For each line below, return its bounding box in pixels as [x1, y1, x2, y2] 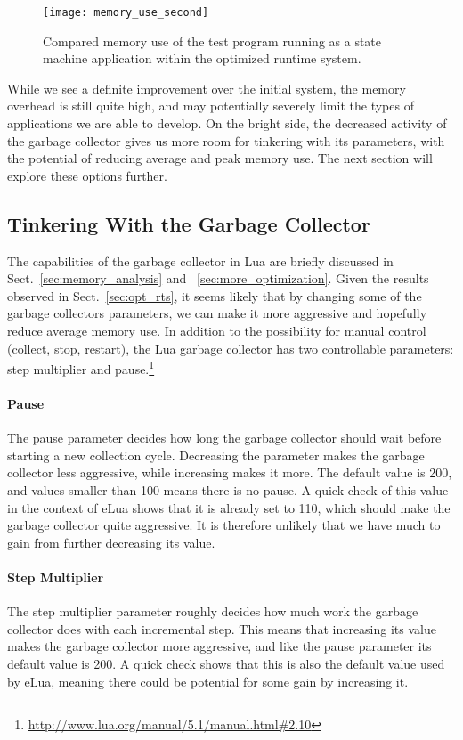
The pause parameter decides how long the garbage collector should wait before [7, 428, 442, 447]
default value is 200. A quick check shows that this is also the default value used [7, 654, 445, 672]
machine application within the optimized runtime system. [43, 49, 361, 68]
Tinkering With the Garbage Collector [7, 209, 370, 237]
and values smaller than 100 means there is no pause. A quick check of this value [7, 481, 449, 499]
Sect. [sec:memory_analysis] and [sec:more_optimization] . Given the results [7, 269, 429, 288]
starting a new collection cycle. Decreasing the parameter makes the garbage [7, 445, 425, 464]
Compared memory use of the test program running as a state [43, 31, 382, 50]
